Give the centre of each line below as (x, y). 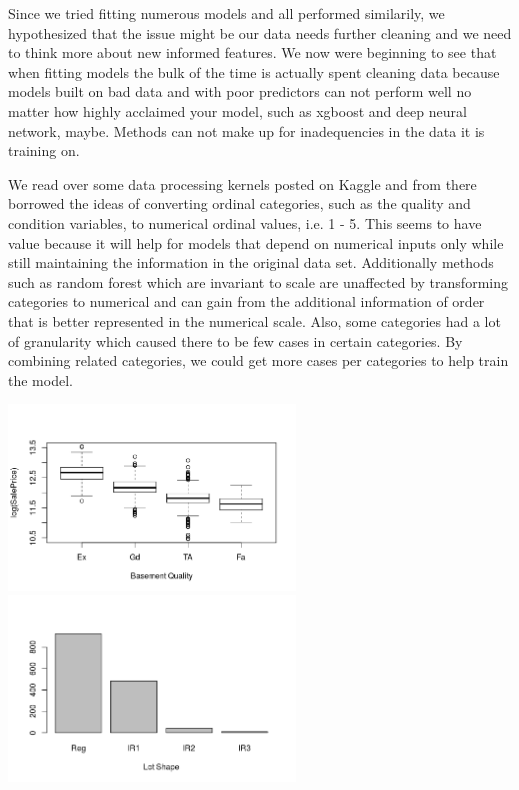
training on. (44, 150)
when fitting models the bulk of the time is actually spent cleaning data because (254, 71)
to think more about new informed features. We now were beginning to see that (252, 52)
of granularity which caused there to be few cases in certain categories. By (235, 340)
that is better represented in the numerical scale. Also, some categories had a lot (254, 320)
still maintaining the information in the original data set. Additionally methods (251, 262)
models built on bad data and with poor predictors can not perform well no (240, 91)
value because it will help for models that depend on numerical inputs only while (256, 242)
